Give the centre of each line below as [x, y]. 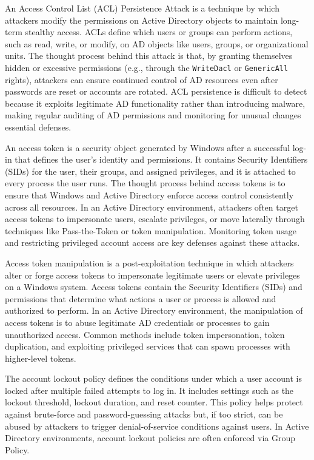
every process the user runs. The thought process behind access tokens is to [145, 183]
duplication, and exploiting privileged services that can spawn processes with [148, 346]
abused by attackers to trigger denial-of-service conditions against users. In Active [157, 426]
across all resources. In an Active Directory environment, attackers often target [152, 207]
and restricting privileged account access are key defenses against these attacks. [152, 242]
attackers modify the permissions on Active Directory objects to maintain [142, 20]
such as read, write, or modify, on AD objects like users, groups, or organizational [157, 43]
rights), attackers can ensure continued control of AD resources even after [142, 79]
